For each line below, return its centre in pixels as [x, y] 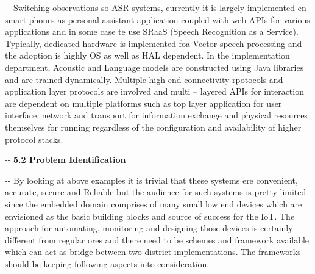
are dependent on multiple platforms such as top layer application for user [143, 103]
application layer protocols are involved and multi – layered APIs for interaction [154, 91]
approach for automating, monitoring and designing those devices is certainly [149, 228]
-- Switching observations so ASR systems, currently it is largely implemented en [156, 7]
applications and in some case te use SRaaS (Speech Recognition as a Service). [152, 31]
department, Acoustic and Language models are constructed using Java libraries [154, 67]
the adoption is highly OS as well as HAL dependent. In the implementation [147, 55]
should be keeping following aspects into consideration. [107, 263]
